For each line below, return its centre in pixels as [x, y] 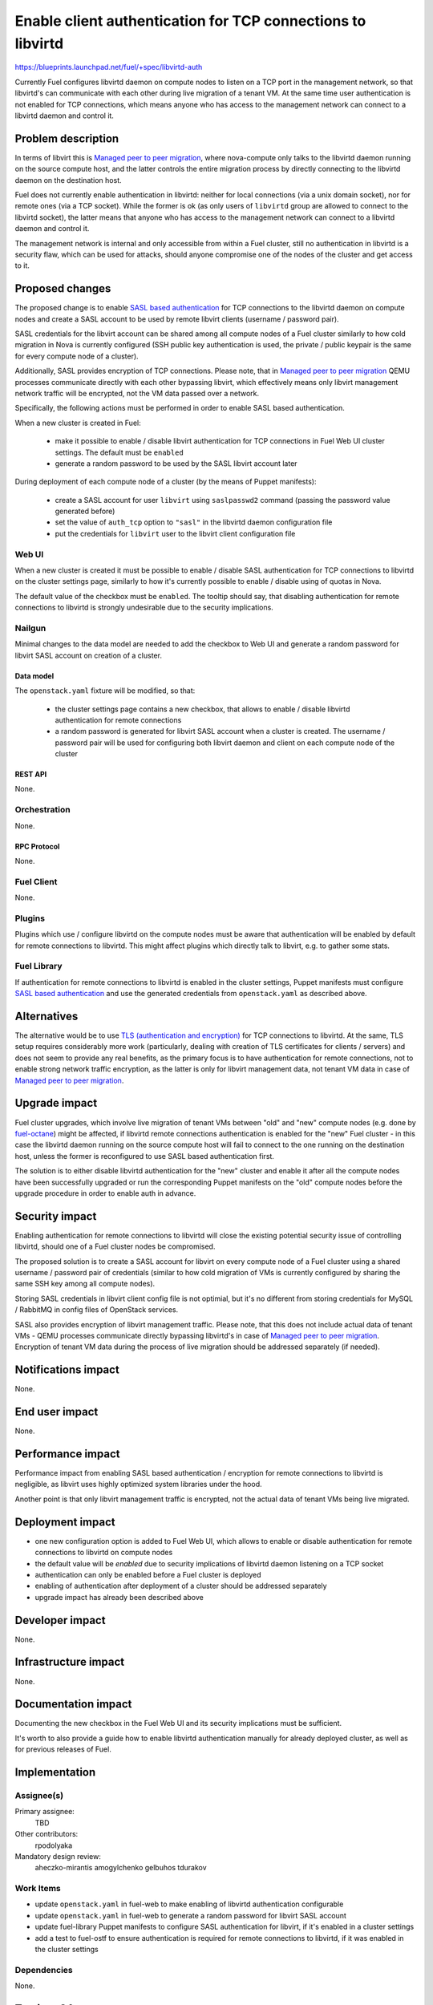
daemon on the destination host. [68, 180]
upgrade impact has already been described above [119, 1597]
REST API [31, 775]
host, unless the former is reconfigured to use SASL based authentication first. [144, 1156]
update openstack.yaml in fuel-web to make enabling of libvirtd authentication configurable [189, 1904]
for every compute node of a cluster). [77, 356]
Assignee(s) [39, 1795]
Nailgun [30, 628]
